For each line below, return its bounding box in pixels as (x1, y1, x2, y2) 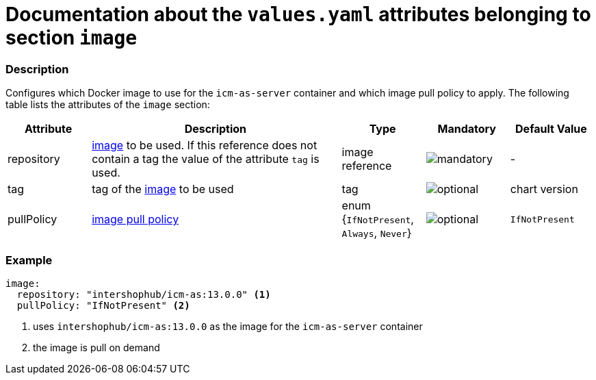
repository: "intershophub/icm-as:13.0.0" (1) (16, 288, 271, 300)
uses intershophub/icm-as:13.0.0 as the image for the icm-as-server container (33, 320, 423, 332)
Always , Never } (341, 226, 412, 240)
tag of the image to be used (92, 182, 234, 197)
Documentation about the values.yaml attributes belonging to (5, 3, 591, 26)
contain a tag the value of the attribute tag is (92, 152, 320, 166)
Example (5, 253, 53, 267)
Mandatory (437, 122, 496, 136)
